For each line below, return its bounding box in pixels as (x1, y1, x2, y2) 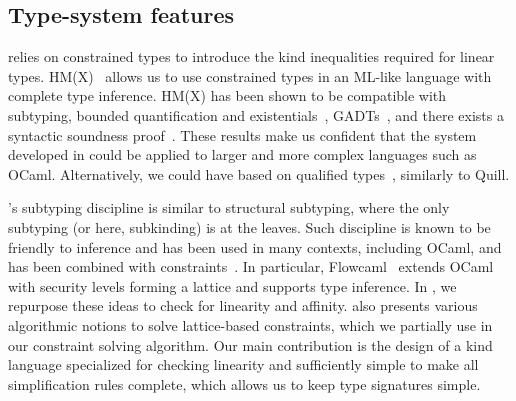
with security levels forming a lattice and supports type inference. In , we (8, 275, 457, 296)
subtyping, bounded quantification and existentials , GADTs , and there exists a (8, 104, 504, 125)
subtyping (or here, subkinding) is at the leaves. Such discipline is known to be (8, 216, 491, 237)
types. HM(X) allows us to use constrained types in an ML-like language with (8, 65, 492, 86)
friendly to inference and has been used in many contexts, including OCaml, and (8, 236, 502, 257)
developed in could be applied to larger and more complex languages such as (8, 144, 477, 165)
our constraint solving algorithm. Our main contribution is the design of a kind (8, 334, 493, 355)
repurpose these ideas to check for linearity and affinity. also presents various (8, 295, 478, 316)
